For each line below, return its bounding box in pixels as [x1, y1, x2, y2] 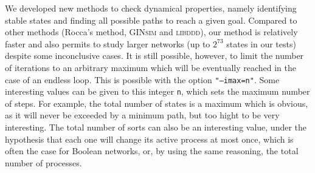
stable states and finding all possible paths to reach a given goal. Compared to [5, 13, 297, 26]
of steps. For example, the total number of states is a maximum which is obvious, [5, 97, 308, 109]
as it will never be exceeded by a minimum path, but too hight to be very [5, 109, 280, 121]
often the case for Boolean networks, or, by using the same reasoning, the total [5, 144, 299, 157]
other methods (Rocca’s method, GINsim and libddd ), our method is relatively [5, 25, 298, 38]
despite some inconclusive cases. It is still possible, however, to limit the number [5, 49, 304, 62]
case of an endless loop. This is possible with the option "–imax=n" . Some [5, 73, 280, 86]
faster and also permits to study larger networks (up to [5, 37, 210, 50]
